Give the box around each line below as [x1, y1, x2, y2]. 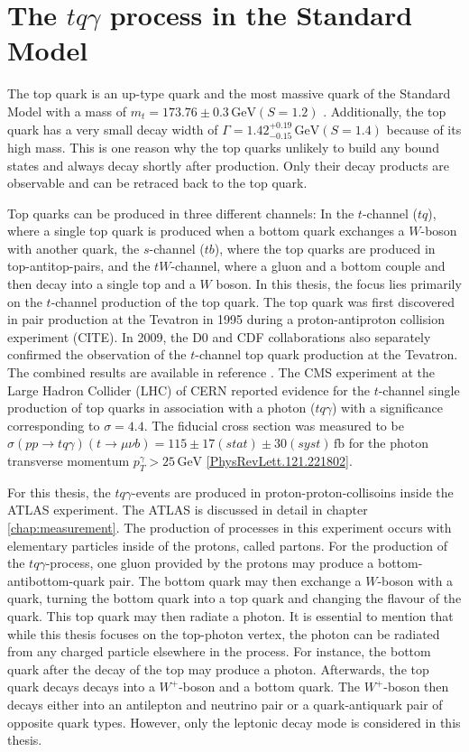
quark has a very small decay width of [7, 119, 218, 138]
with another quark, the [7, 238, 140, 257]
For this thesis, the [7, 482, 111, 501]
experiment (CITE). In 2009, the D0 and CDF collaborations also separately [7, 327, 431, 346]
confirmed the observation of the [7, 345, 187, 364]
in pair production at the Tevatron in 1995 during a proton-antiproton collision [7, 310, 445, 329]
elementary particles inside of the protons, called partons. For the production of [7, 535, 448, 554]
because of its [386, 119, 462, 138]
